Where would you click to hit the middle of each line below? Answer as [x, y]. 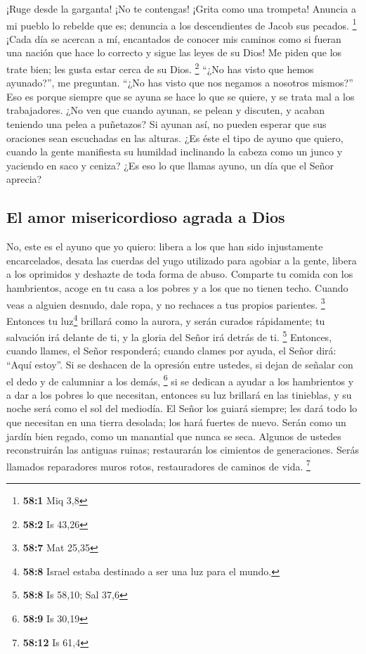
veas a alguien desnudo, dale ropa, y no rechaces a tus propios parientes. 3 [166, 303]
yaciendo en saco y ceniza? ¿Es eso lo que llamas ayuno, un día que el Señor [170, 165]
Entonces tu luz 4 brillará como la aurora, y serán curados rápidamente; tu [166, 319]
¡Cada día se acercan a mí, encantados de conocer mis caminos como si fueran [174, 38]
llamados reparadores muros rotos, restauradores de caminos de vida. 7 [158, 465]
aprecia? [24, 179]
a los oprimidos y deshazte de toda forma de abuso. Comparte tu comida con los [180, 274]
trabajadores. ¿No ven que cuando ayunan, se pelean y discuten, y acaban [165, 110]
